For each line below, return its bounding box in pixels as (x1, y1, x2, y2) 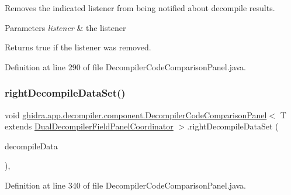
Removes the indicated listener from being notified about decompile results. (5, 2, 275, 13)
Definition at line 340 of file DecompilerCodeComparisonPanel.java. (5, 179, 246, 191)
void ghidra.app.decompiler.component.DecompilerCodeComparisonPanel (5, 108, 267, 121)
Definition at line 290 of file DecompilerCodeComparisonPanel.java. (5, 60, 246, 73)
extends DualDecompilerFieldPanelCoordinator (5, 120, 174, 132)
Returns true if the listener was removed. (5, 41, 151, 53)
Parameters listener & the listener (5, 21, 126, 33)
